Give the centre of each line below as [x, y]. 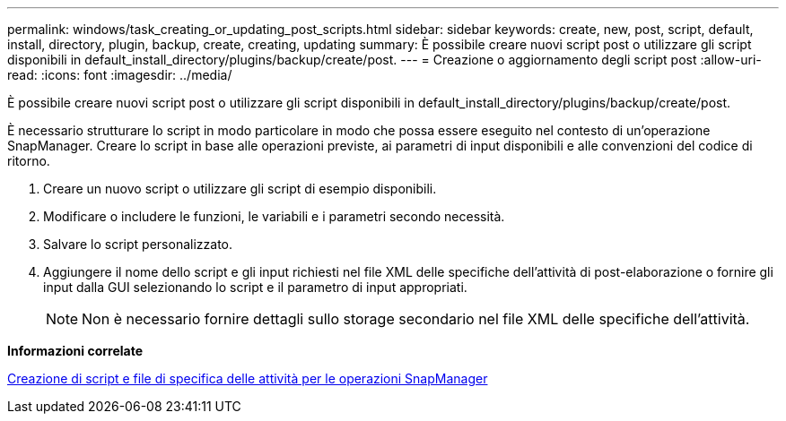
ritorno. [29, 161]
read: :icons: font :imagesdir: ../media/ [120, 75]
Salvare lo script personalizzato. [138, 244]
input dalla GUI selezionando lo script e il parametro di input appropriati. [255, 287]
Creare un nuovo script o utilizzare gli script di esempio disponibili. [240, 189]
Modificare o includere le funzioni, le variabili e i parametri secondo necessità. [274, 216]
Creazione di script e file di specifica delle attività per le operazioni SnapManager [248, 378]
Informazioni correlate [75, 351]
